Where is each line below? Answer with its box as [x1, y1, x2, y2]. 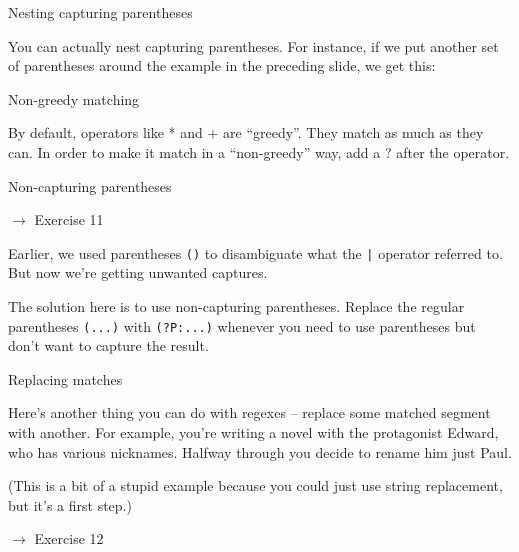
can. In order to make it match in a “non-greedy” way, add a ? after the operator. [8, 141, 510, 162]
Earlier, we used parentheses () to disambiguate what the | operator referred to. [8, 242, 503, 263]
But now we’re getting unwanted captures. [8, 262, 268, 283]
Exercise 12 [34, 528, 104, 549]
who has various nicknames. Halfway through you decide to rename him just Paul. [8, 441, 512, 462]
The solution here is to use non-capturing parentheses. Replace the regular [8, 296, 465, 316]
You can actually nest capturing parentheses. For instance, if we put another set [8, 35, 499, 56]
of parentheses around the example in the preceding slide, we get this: [8, 55, 436, 76]
